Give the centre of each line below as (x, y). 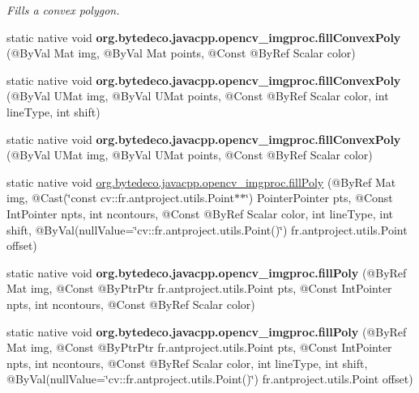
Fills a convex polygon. (63, 10)
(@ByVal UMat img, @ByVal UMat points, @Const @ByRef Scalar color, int (198, 96)
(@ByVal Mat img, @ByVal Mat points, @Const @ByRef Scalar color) (181, 53)
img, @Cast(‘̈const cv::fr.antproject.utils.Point (120, 198)
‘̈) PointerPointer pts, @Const (319, 198)
